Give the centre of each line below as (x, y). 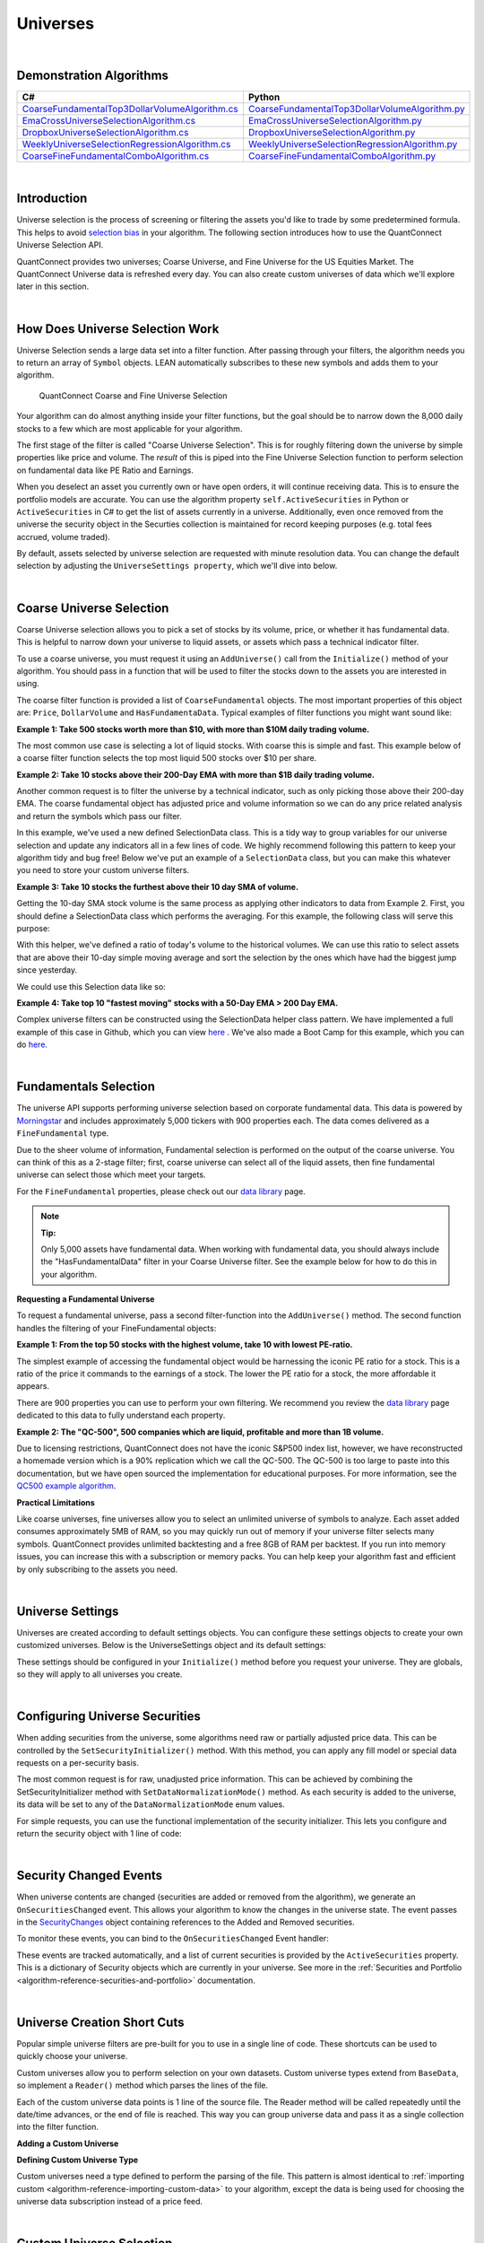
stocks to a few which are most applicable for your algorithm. (130, 428)
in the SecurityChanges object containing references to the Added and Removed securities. (186, 1922)
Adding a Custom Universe (68, 2143)
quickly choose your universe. (72, 2056)
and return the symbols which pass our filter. (99, 816)
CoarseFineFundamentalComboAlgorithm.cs (116, 156)
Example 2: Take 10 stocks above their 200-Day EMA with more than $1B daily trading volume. (196, 774)
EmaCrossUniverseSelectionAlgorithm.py (335, 121)
